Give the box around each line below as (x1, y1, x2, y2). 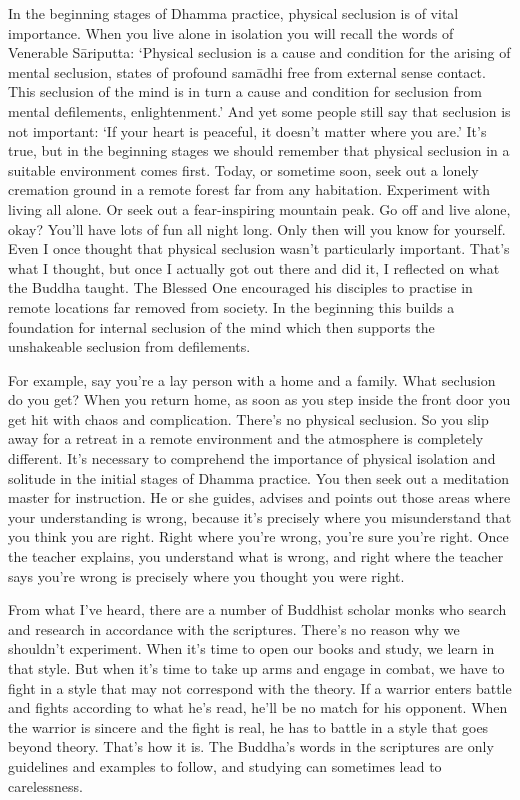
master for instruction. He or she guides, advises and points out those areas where (8, 487, 511, 508)
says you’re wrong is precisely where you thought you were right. (8, 565, 405, 586)
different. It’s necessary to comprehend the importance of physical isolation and (8, 448, 496, 469)
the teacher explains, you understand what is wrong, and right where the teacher (8, 546, 504, 567)
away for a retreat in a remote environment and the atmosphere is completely (8, 428, 484, 449)
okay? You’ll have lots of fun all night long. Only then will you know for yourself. (8, 218, 506, 239)
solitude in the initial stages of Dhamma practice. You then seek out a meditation (8, 467, 510, 488)
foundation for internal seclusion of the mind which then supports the (8, 316, 435, 337)
